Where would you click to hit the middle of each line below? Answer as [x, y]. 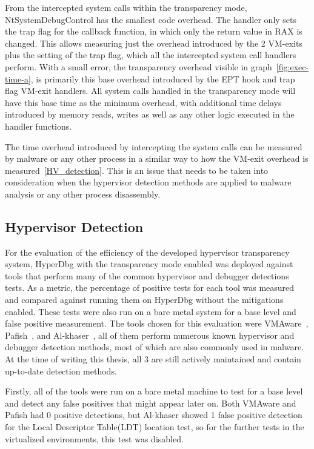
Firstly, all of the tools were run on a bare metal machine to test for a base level [154, 391]
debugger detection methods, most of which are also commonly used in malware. [155, 347]
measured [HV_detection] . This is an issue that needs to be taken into [137, 170]
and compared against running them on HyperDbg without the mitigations [144, 300]
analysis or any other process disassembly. [83, 194]
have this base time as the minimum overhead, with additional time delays [143, 102]
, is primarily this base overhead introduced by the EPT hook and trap [163, 78]
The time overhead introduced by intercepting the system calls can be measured [154, 146]
